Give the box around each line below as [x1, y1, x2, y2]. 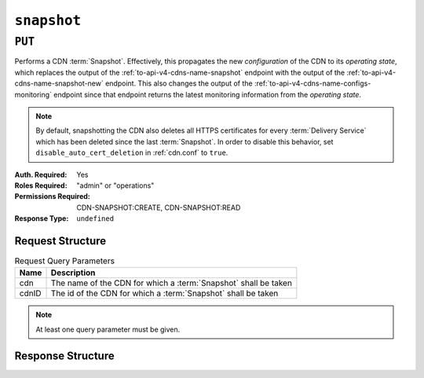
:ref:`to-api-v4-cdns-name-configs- [254, 79, 371, 88]
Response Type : [14, 214, 69, 223]
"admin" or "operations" [76, 181, 155, 190]
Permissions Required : [14, 192, 90, 201]
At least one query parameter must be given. [35, 325, 181, 334]
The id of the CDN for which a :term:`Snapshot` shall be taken [50, 288, 279, 299]
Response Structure [14, 349, 115, 362]
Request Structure [14, 234, 107, 248]
